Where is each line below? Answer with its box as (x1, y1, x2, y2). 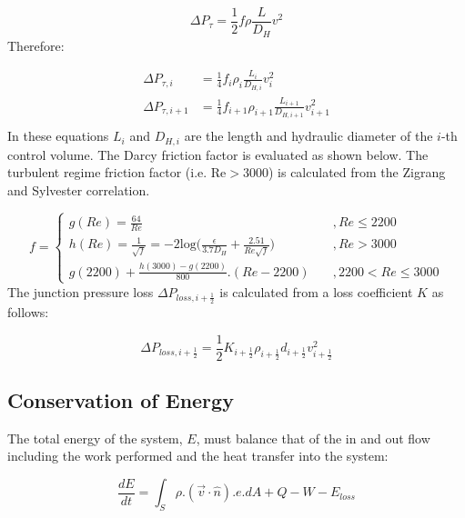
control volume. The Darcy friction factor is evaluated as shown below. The (7, 144, 429, 164)
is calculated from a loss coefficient (219, 282, 413, 301)
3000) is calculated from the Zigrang (242, 163, 446, 182)
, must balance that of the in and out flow (196, 428, 430, 447)
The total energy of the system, (7, 428, 183, 447)
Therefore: (7, 35, 65, 55)
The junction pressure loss (7, 282, 154, 301)
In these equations (7, 126, 109, 145)
